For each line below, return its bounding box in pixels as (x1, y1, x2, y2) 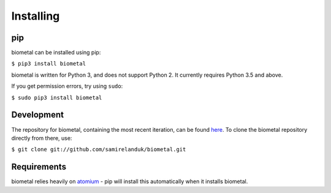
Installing (11, 9, 60, 23)
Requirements (11, 162, 67, 172)
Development (11, 110, 64, 120)
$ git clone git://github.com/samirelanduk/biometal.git (11, 146, 186, 153)
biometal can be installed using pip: (11, 49, 101, 56)
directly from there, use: (11, 134, 72, 142)
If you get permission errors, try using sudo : (11, 83, 123, 90)
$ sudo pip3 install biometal (11, 94, 102, 101)
